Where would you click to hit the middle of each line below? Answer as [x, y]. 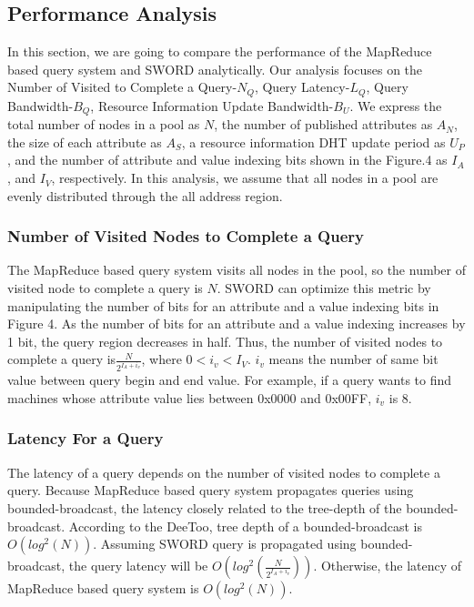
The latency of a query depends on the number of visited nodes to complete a [224, 472]
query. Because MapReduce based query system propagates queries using [211, 490]
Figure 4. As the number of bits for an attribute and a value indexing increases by [237, 324]
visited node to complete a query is [105, 288]
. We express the [396, 105]
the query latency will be [138, 566]
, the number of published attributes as [323, 124]
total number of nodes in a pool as [104, 124]
